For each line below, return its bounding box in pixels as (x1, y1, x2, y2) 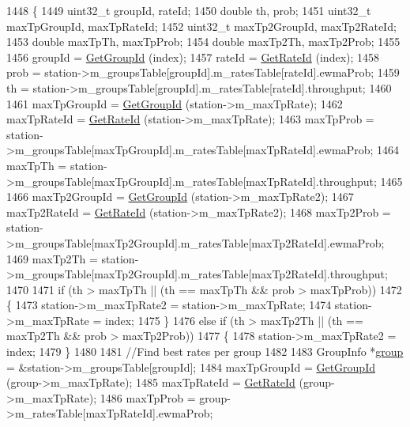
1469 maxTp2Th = (6, 250, 98, 266)
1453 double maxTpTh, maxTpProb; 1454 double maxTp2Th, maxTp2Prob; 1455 (6, 33, 401, 50)
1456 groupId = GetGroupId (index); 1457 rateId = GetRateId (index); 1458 (6, 48, 380, 65)
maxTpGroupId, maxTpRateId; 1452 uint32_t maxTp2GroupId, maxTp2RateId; (6, 17, 397, 34)
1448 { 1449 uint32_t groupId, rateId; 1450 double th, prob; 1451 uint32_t (6, 2, 371, 18)
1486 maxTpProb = (100, 389, 196, 406)
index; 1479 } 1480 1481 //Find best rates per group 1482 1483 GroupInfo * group (6, 343, 404, 360)
